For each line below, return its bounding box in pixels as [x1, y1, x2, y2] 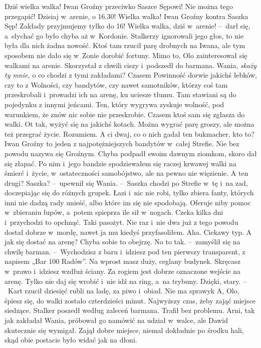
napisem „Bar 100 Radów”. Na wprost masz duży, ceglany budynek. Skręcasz [5, 256, 240, 266]
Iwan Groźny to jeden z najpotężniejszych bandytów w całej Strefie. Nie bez [5, 138, 239, 149]
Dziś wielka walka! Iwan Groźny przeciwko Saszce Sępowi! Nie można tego [5, 1, 233, 11]
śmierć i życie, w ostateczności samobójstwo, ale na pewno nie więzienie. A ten [5, 168, 248, 178]
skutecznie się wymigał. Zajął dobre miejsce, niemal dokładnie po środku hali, [5, 324, 244, 335]
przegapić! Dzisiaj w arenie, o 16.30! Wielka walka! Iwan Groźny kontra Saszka [5, 11, 248, 21]
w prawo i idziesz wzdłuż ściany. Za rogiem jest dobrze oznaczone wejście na [5, 266, 240, 276]
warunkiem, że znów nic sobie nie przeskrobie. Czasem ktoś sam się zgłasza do [5, 109, 245, 119]
